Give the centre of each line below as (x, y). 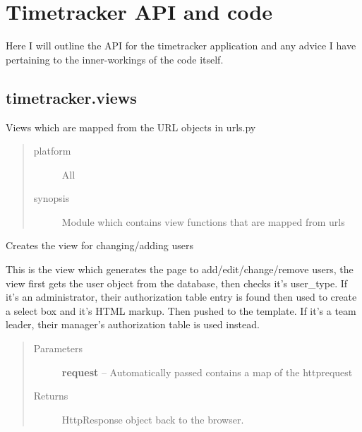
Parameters (58, 348)
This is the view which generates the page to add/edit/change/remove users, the (180, 269)
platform (52, 151)
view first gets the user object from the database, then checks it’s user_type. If (177, 283)
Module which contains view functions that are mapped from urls (203, 221)
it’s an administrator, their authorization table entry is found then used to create (181, 297)
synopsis (52, 198)
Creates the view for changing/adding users (99, 245)
